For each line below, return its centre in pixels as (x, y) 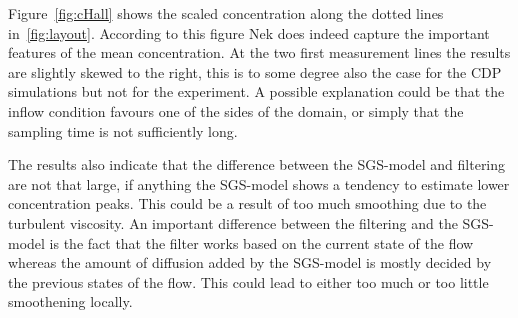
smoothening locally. (70, 301)
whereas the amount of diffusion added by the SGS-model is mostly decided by (250, 262)
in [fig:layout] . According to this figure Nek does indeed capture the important (249, 32)
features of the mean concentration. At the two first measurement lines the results (259, 52)
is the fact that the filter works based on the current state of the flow (261, 242)
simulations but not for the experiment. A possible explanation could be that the (256, 91)
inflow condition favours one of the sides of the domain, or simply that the (236, 110)
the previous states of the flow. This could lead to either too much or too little (248, 281)
